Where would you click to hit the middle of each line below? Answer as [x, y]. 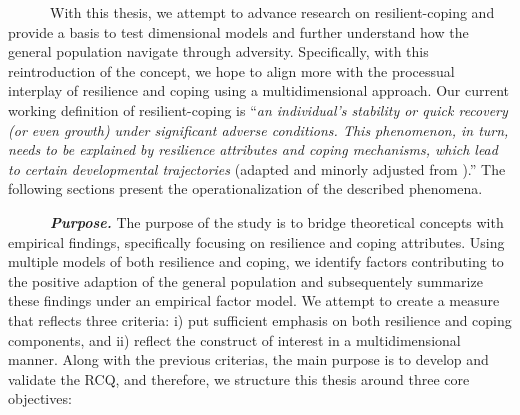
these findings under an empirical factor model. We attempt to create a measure [254, 300]
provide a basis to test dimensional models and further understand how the [238, 31]
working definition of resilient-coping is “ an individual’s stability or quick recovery [258, 109]
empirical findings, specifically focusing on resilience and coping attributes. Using [256, 241]
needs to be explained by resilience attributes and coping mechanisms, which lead [253, 149]
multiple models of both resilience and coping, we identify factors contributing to [256, 261]
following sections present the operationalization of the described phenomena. [245, 188]
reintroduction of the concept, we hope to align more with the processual [231, 70]
